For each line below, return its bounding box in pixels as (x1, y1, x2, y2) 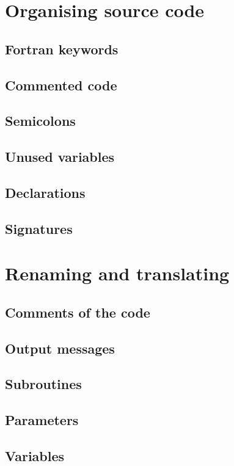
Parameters (5, 410, 79, 429)
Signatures (5, 219, 73, 238)
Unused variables (5, 147, 115, 166)
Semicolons (5, 111, 76, 130)
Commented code (5, 75, 117, 94)
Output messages (5, 338, 115, 357)
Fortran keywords (5, 39, 119, 58)
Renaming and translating (5, 261, 230, 286)
